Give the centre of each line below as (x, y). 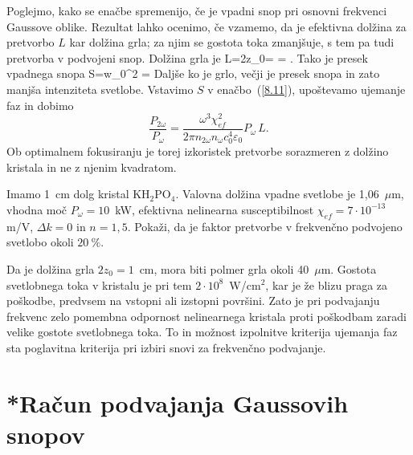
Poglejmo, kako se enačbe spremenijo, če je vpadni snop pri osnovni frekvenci (197, 10)
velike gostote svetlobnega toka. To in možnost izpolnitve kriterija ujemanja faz (202, 332)
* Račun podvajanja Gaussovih (178, 402)
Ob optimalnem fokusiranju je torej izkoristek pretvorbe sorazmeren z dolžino (198, 151)
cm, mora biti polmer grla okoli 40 (224, 268)
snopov (46, 434)
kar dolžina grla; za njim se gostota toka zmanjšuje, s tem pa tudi (232, 42)
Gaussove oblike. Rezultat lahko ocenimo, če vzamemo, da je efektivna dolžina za (206, 26)
